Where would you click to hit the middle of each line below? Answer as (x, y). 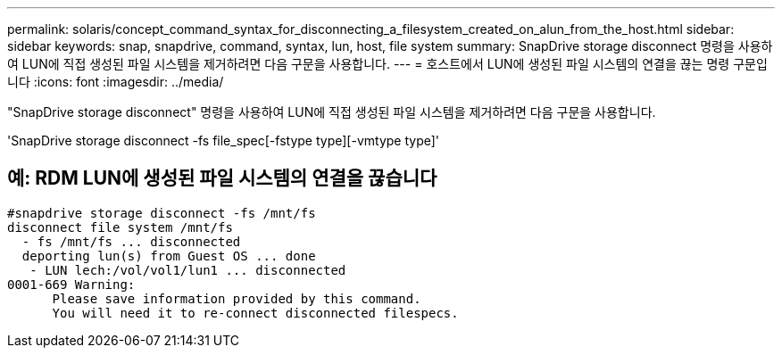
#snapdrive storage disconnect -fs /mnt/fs (162, 213)
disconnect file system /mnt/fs (120, 227)
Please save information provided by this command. (237, 298)
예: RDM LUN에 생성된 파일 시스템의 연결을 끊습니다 (222, 178)
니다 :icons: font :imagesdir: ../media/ (116, 82)
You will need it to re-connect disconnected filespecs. (255, 313)
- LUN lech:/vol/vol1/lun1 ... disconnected (188, 270)
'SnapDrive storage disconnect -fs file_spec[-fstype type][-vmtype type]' (224, 140)
